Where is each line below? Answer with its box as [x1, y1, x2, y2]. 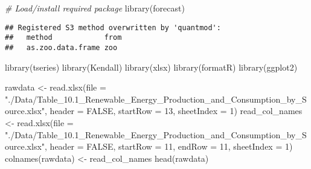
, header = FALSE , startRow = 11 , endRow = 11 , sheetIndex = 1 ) [45, 140, 293, 153]
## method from [5, 33, 122, 42]
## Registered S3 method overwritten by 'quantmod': [5, 23, 221, 32]
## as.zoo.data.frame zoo [5, 43, 118, 52]
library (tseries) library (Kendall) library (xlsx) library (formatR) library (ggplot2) [5, 60, 298, 73]
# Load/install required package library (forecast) [5, 2, 185, 14]
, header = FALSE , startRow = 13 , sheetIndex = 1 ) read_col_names [45, 104, 303, 117]
